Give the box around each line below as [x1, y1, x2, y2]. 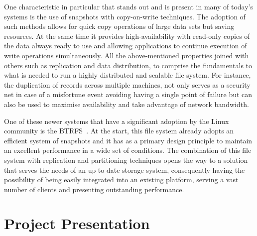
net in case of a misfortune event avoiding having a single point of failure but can [4, 89, 253, 100]
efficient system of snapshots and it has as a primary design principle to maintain [4, 135, 253, 145]
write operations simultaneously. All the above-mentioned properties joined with [4, 50, 249, 60]
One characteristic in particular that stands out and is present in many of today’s [4, 1, 254, 11]
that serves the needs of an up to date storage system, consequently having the [4, 164, 245, 175]
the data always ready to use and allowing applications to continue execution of [4, 40, 247, 51]
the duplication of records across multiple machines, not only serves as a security [4, 79, 251, 90]
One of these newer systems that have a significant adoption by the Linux [4, 116, 229, 126]
